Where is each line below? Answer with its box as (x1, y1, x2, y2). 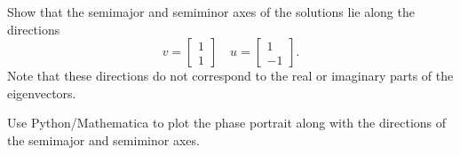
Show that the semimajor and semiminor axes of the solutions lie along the (7, 3, 415, 20)
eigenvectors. (7, 83, 76, 102)
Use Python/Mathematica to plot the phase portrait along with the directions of (7, 113, 447, 132)
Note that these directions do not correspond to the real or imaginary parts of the (7, 66, 454, 85)
